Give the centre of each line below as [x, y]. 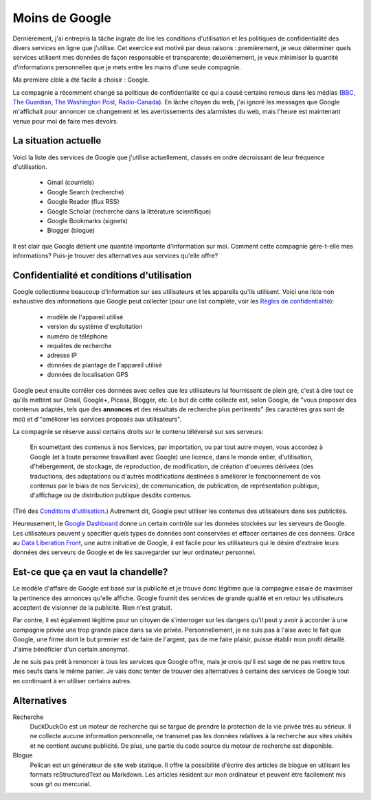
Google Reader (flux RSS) [83, 202]
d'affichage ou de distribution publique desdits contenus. [111, 495]
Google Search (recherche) [86, 192]
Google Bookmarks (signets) [88, 220]
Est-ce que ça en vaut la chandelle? [90, 572]
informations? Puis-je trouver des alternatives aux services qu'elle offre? [115, 256]
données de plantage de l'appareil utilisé [104, 365]
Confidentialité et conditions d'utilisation [102, 275]
